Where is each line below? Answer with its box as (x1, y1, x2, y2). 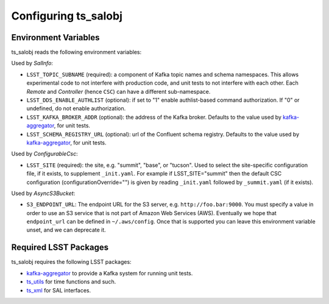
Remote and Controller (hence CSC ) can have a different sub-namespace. (26, 88, 211, 95)
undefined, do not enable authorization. (26, 105, 126, 112)
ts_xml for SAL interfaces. (26, 286, 91, 294)
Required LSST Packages (11, 242, 109, 253)
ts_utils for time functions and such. (26, 278, 116, 286)
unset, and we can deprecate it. (26, 226, 106, 234)
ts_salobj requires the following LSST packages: (11, 258, 132, 266)
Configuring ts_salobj (11, 9, 123, 23)
